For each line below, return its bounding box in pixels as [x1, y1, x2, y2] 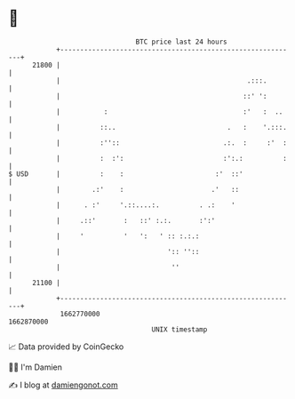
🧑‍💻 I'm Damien [8, 362, 63, 372]
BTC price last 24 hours [135, 37, 227, 46]
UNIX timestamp [151, 324, 208, 334]
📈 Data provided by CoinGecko [8, 341, 124, 352]
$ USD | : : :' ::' [8, 169, 243, 179]
